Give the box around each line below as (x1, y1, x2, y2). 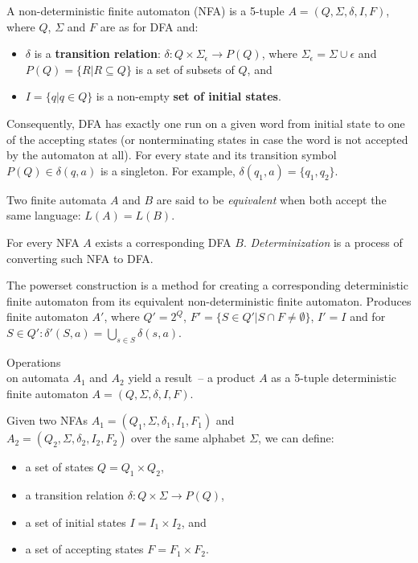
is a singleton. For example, (100, 162, 236, 179)
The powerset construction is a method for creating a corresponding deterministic (6, 277, 408, 294)
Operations (6, 353, 61, 370)
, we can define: (258, 429, 334, 446)
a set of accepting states (25, 540, 144, 557)
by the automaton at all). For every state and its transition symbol (6, 146, 337, 163)
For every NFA (6, 233, 80, 250)
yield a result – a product (128, 369, 256, 386)
